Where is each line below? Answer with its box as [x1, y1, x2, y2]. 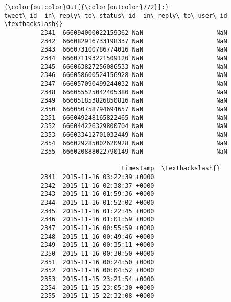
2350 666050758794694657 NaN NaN [40, 105, 227, 113]
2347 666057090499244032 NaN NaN [40, 80, 227, 87]
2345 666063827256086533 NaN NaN [40, 63, 227, 70]
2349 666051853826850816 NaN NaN [40, 97, 227, 105]
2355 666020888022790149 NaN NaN [40, 148, 227, 156]
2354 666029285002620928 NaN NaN [40, 139, 227, 147]
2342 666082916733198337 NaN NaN [40, 37, 227, 45]
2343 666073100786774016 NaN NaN [40, 46, 227, 54]
